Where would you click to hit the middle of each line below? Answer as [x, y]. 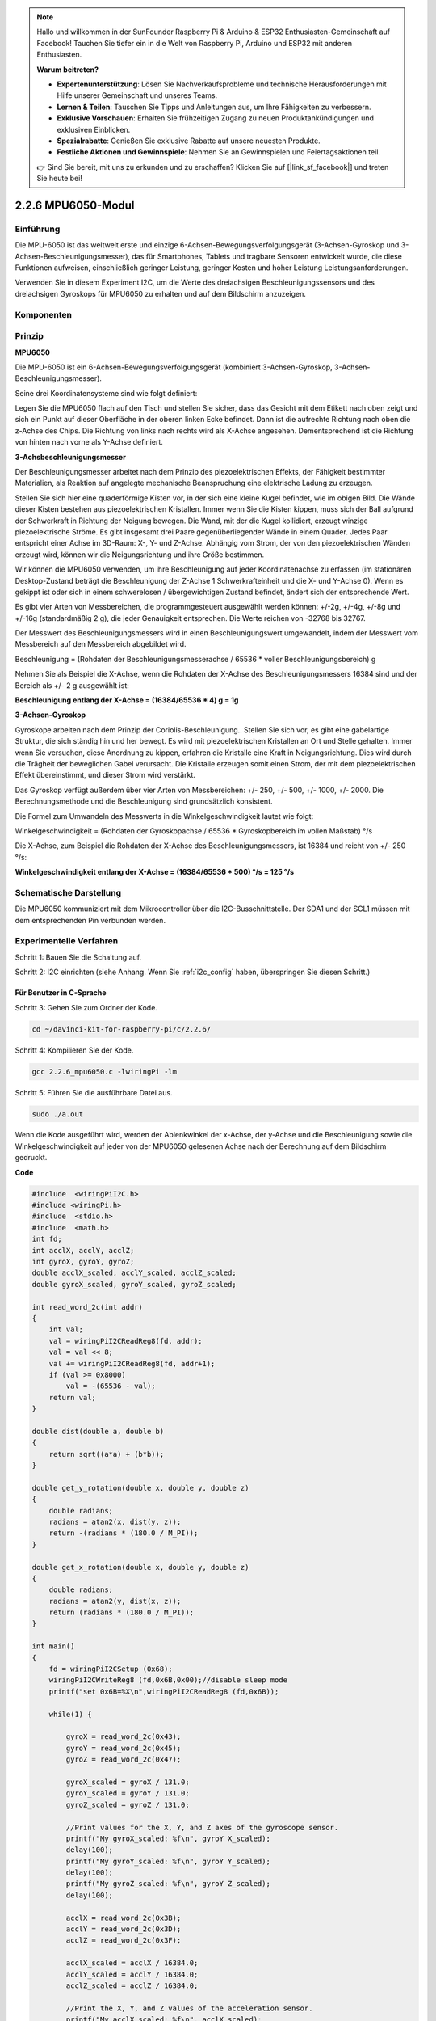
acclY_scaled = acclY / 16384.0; [132, 1974]
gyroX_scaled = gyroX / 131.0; [128, 1782]
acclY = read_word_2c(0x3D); [124, 1929]
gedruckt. [31, 1158]
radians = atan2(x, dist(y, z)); [115, 1521]
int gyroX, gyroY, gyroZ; [83, 1262]
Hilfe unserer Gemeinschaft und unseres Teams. [137, 95]
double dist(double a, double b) [98, 1431]
